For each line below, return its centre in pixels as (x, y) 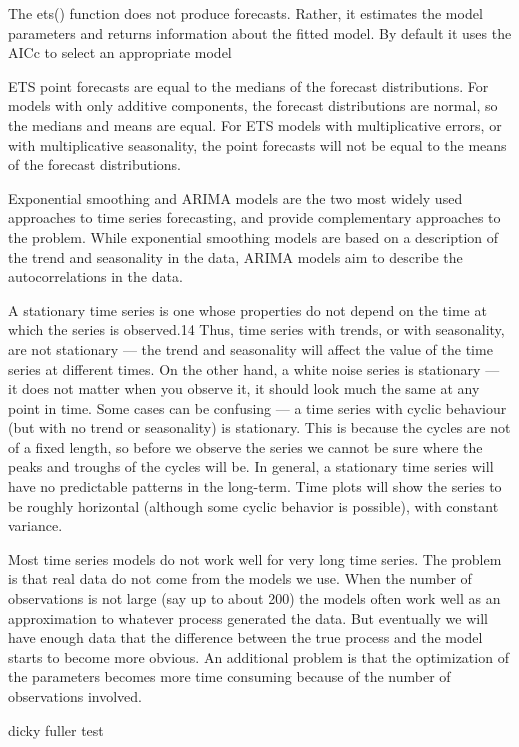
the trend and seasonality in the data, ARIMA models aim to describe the (235, 256)
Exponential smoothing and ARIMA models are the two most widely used (235, 197)
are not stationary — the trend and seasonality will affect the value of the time (250, 348)
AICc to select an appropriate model (120, 52)
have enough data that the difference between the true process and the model (245, 637)
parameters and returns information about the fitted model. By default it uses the (260, 32)
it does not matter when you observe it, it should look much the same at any (244, 388)
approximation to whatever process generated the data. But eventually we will (248, 617)
